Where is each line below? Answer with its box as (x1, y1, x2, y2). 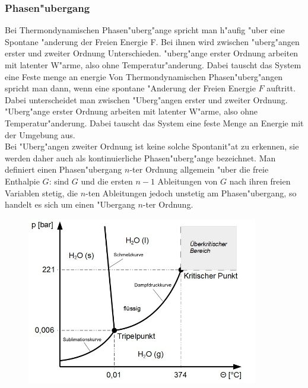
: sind (49, 174, 69, 187)
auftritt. (266, 82, 296, 94)
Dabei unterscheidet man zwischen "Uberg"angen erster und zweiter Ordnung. (5, 93, 288, 106)
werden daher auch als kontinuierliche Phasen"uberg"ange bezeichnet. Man (5, 151, 276, 164)
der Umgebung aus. (5, 128, 75, 141)
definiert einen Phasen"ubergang (5, 163, 122, 176)
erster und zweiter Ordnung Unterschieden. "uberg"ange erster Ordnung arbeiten (5, 47, 299, 59)
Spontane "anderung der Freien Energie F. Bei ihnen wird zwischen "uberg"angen (5, 35, 300, 47)
